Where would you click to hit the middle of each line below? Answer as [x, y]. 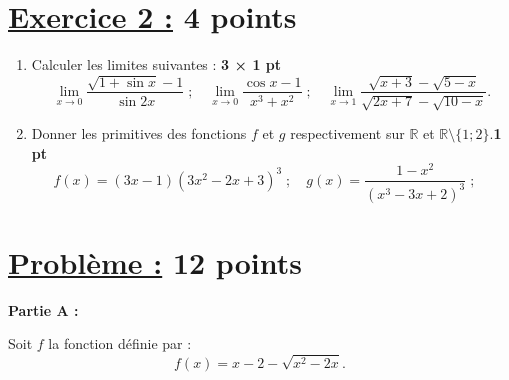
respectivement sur [347, 132]
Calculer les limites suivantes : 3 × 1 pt [156, 64]
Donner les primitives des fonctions [139, 132]
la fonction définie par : [120, 343]
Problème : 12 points [155, 261]
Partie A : [43, 309]
